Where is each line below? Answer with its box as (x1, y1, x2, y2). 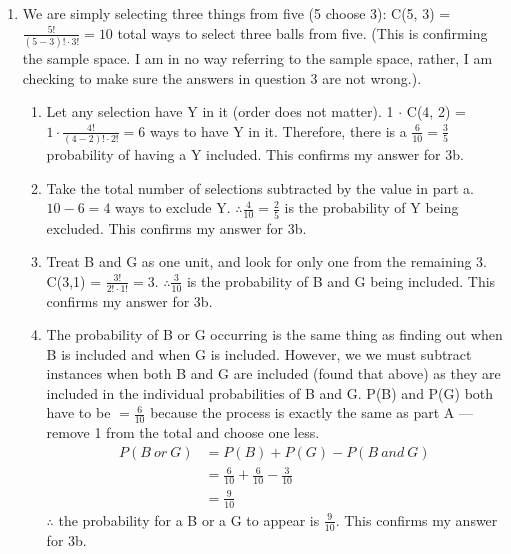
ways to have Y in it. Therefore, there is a (149, 120, 407, 141)
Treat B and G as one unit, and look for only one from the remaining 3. (46, 251, 487, 272)
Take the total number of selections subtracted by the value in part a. (46, 177, 474, 198)
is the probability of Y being (284, 197, 459, 218)
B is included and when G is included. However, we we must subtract (46, 343, 472, 364)
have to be (46, 402, 111, 423)
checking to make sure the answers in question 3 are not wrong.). (22, 67, 422, 88)
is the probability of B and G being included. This (186, 270, 496, 291)
